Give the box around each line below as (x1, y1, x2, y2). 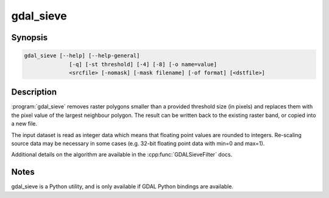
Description (11, 87, 57, 97)
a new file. (11, 120, 38, 127)
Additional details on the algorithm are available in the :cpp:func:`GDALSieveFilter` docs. (11, 151, 233, 158)
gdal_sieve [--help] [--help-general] (24, 52, 140, 59)
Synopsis (11, 32, 48, 43)
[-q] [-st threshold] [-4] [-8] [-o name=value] (69, 61, 218, 68)
